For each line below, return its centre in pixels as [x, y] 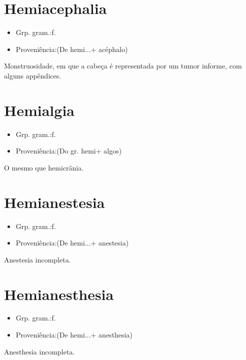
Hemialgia [39, 110]
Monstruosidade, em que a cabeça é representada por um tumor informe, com [123, 66]
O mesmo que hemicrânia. [44, 167]
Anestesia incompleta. [37, 259]
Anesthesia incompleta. [39, 351]
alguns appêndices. [33, 75]
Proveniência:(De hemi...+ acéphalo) [72, 49]
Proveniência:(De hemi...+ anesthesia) [74, 335]
